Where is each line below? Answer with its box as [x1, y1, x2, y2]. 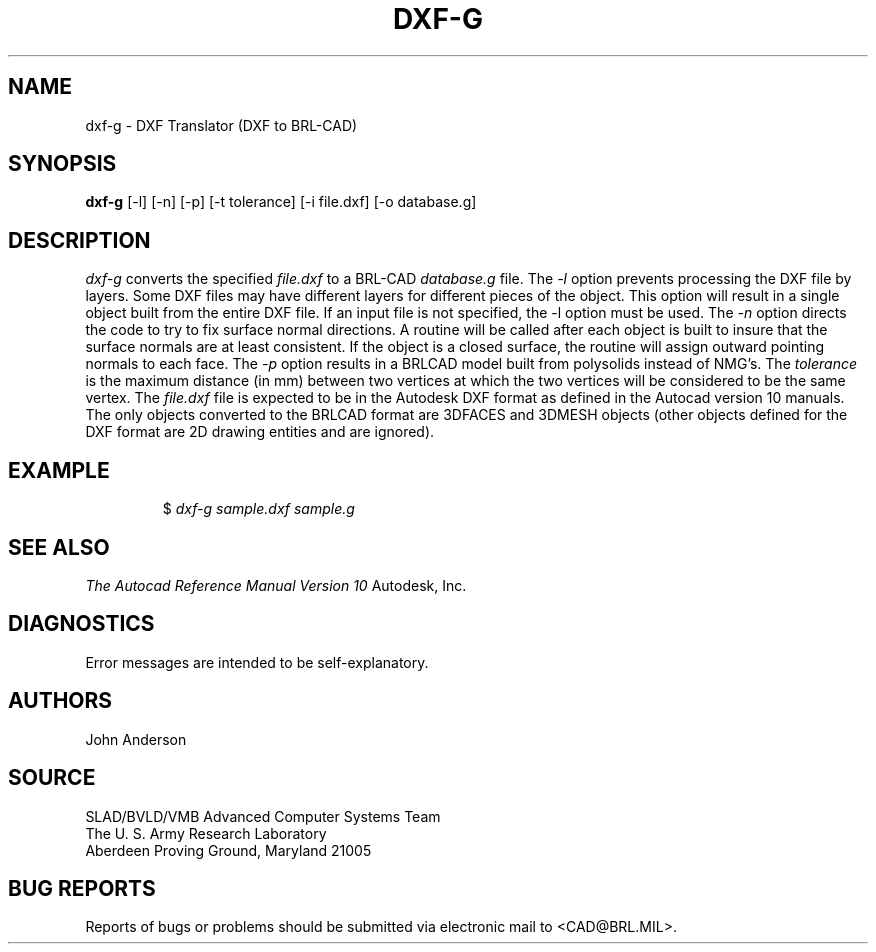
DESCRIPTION [8, 227, 151, 253]
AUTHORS [8, 688, 113, 714]
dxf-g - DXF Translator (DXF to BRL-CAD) [85, 116, 358, 134]
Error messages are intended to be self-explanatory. [85, 653, 429, 671]
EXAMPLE [8, 457, 110, 483]
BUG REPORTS [8, 875, 156, 901]
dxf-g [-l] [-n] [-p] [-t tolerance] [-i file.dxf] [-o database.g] [85, 193, 477, 211]
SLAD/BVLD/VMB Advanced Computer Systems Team [85, 807, 441, 825]
